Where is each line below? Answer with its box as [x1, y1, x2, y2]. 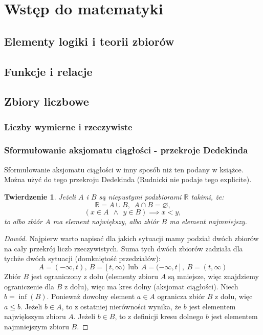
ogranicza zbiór [157, 291, 205, 302]
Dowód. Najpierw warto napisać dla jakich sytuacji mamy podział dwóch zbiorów [4, 233, 259, 244]
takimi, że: [191, 191, 224, 202]
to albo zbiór [4, 215, 42, 226]
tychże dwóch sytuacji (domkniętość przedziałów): [4, 253, 161, 264]
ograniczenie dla [4, 281, 55, 291]
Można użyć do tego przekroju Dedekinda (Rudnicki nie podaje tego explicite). [4, 174, 252, 185]
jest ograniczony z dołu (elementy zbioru [31, 270, 158, 281]
